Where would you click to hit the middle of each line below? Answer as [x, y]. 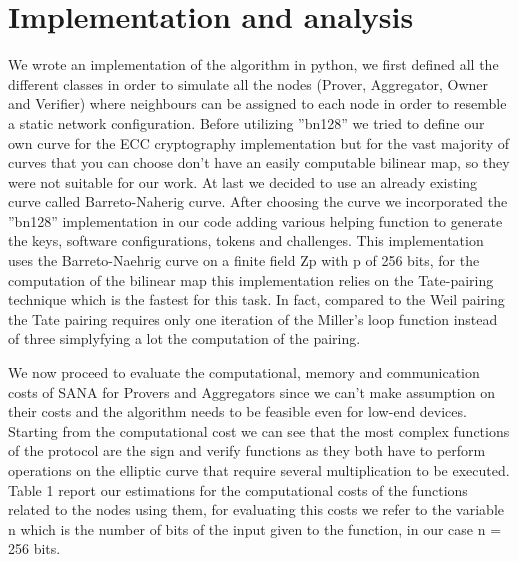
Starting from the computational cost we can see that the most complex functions [259, 430]
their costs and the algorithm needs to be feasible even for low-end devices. [237, 411]
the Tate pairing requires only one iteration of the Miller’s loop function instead [253, 318]
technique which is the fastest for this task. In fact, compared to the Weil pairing [256, 299]
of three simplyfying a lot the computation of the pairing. [184, 338]
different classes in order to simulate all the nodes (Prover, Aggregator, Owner [248, 83]
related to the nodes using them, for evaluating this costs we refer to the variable [256, 509]
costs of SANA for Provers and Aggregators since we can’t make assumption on [251, 391]
